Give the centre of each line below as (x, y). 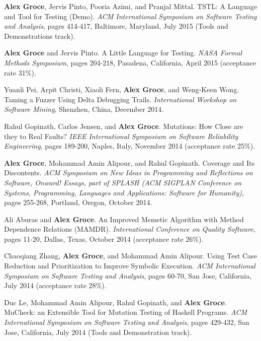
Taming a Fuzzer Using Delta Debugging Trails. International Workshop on (120, 99)
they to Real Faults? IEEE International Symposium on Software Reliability (121, 136)
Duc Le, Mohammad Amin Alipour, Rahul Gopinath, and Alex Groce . (115, 302)
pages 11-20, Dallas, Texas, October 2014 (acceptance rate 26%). (104, 238)
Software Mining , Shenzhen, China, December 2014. (84, 109)
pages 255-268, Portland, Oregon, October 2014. (78, 202)
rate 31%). (20, 72)
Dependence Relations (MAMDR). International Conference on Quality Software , (130, 229)
